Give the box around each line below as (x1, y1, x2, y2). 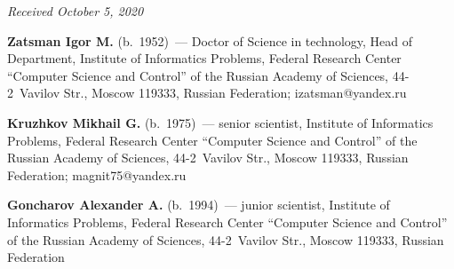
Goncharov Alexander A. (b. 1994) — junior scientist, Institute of (7, 195, 390, 214)
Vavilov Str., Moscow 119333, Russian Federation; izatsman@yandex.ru (19, 83, 407, 102)
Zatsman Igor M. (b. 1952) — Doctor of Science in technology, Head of (7, 31, 413, 50)
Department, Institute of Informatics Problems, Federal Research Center (7, 49, 402, 67)
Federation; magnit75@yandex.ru (7, 165, 187, 184)
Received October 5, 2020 (7, 2, 144, 20)
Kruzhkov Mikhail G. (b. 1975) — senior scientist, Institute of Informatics (7, 113, 434, 131)
